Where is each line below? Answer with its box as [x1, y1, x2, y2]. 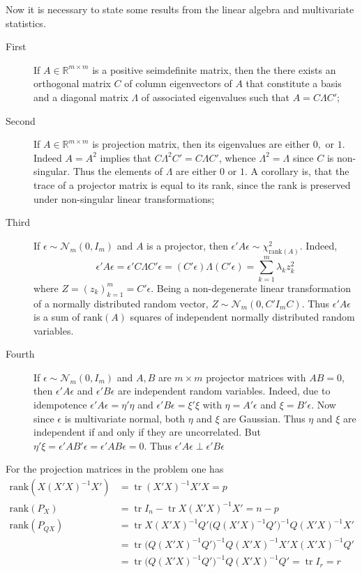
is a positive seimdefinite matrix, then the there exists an [92, 62, 336, 77]
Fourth [6, 346, 35, 361]
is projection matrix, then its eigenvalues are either [92, 137, 310, 151]
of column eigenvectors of [124, 76, 232, 91]
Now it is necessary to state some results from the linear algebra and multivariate [6, 2, 354, 16]
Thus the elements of [73, 164, 163, 178]
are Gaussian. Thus [223, 411, 306, 425]
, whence [218, 150, 256, 165]
